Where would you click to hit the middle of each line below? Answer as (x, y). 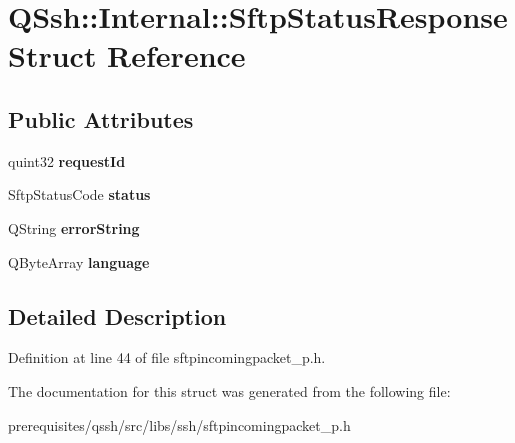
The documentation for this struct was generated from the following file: (229, 390)
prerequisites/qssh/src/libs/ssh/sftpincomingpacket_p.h (179, 424)
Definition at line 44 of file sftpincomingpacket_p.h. (167, 357)
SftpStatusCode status (79, 194)
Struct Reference (127, 55)
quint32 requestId (67, 160)
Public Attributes (101, 118)
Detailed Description (117, 315)
